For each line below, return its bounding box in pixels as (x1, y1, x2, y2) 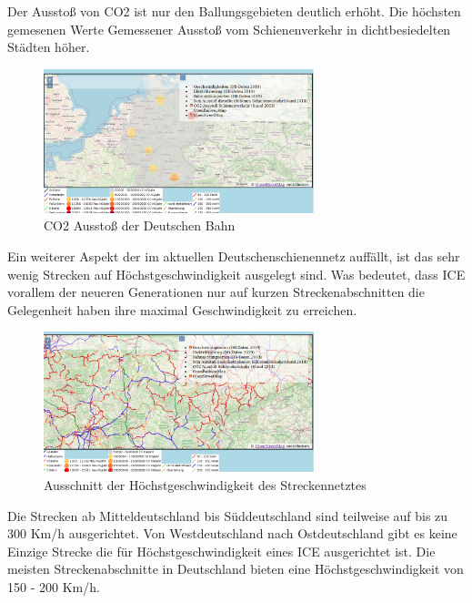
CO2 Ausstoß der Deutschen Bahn (44, 216, 236, 235)
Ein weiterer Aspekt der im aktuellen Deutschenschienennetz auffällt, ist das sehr (7, 246, 460, 265)
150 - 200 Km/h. (7, 577, 100, 597)
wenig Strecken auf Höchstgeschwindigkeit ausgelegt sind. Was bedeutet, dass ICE (7, 264, 466, 283)
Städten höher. (7, 37, 90, 56)
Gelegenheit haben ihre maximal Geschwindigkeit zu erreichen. (7, 300, 357, 319)
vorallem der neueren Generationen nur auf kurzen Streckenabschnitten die (7, 282, 425, 301)
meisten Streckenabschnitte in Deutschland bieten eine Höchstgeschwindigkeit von (7, 559, 464, 578)
